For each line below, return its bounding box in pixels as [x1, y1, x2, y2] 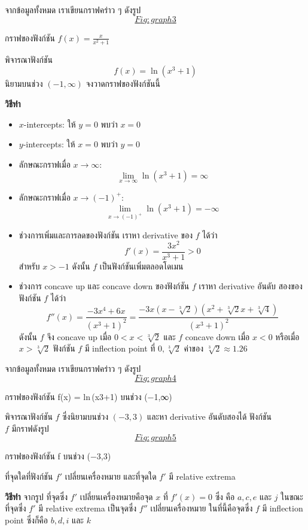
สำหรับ [19, 259, 40, 272]
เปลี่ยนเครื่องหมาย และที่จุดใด [65, 470, 157, 482]
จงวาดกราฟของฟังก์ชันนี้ [86, 77, 160, 90]
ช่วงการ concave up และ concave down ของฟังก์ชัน [19, 280, 190, 292]
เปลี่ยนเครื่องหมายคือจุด [80, 490, 153, 502]
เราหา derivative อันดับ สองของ [199, 280, 303, 292]
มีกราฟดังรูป [11, 422, 49, 434]
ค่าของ [184, 342, 203, 355]
